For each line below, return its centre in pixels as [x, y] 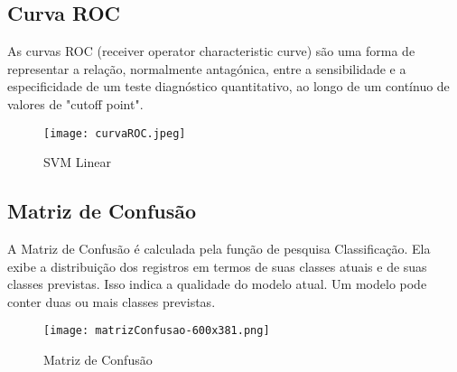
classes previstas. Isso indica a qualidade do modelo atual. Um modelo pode [217, 284]
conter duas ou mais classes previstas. [112, 301]
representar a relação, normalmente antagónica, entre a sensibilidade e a [207, 68]
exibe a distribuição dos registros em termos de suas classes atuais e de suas [217, 266]
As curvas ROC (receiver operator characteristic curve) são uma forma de [211, 51]
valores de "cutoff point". [75, 103]
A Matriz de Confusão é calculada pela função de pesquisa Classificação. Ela [219, 249]
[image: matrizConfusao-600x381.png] [157, 331]
